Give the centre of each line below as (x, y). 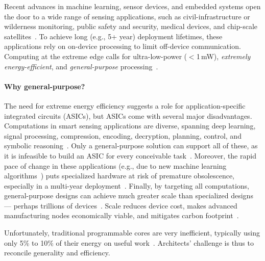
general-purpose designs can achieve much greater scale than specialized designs (129, 195)
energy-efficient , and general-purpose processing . (81, 66)
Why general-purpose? (45, 86)
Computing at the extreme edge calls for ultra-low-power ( (95, 56)
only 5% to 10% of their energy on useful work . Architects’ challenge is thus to (129, 242)
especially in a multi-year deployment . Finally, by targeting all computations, (127, 185)
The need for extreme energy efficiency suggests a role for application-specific (125, 105)
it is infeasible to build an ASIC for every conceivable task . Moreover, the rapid (130, 155)
